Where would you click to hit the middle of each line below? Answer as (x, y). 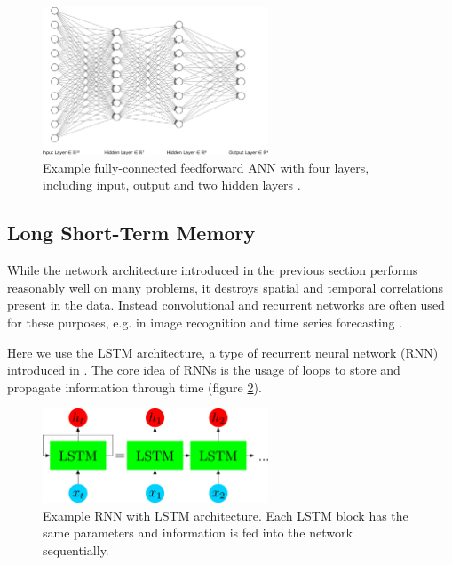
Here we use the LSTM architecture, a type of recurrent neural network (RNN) (223, 352)
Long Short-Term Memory (131, 233)
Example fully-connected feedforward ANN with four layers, (206, 167)
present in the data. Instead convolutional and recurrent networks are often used (226, 305)
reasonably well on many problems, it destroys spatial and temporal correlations (226, 287)
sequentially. (76, 549)
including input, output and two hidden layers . (172, 185)
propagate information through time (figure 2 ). (135, 387)
